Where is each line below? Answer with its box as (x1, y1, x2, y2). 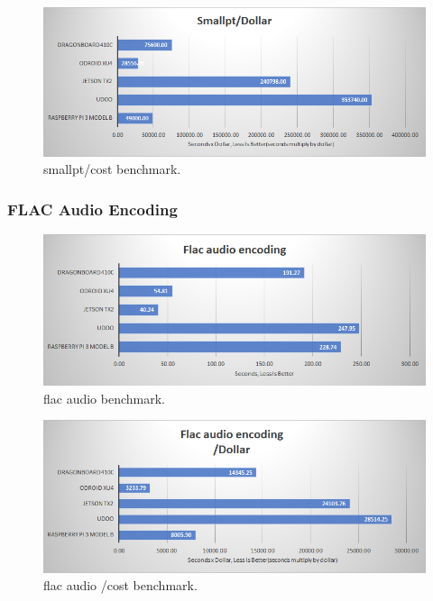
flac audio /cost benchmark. (43, 576, 198, 595)
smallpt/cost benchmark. (43, 159, 181, 178)
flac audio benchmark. (43, 388, 166, 407)
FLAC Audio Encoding (7, 197, 178, 220)
